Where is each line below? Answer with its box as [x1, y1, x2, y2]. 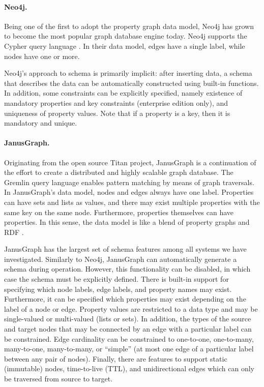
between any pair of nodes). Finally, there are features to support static [4, 353, 227, 364]
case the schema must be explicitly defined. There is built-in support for [4, 274, 229, 284]
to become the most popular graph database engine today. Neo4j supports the [4, 31, 247, 41]
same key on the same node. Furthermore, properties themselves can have [4, 206, 234, 217]
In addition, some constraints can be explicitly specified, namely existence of [4, 87, 243, 98]
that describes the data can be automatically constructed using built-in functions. [4, 77, 259, 88]
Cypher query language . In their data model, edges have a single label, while [4, 40, 245, 51]
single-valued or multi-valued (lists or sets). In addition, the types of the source [4, 313, 251, 324]
